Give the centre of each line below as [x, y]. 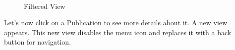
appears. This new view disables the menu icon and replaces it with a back [118, 32]
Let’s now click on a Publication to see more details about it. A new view [116, 23]
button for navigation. [38, 42]
